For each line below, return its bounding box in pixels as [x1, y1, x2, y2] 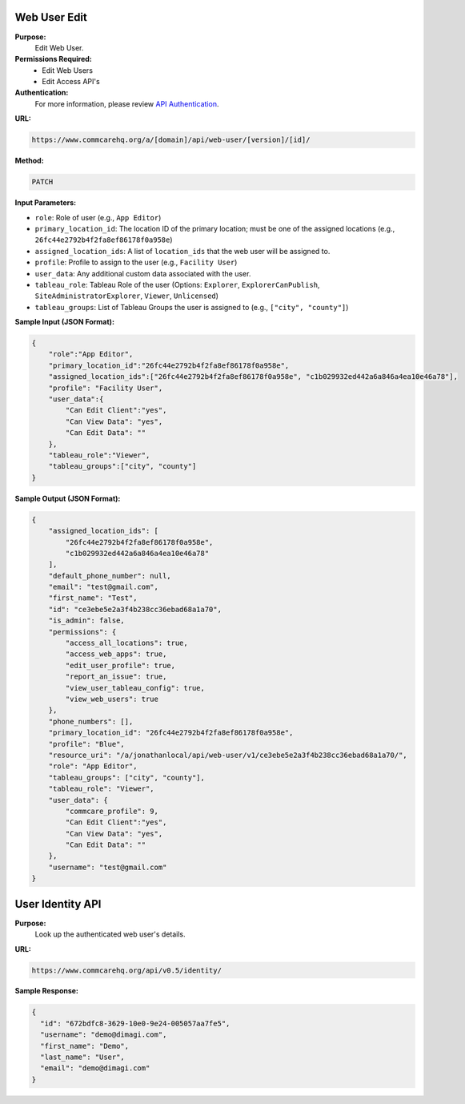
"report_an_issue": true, [65, 672, 167, 681]
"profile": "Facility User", [48, 383, 163, 393]
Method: [14, 156, 44, 166]
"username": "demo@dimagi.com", [40, 1030, 167, 1039]
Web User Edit [14, 10, 88, 24]
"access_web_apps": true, [65, 650, 167, 659]
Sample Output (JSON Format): [14, 494, 121, 503]
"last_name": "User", [40, 1053, 126, 1062]
